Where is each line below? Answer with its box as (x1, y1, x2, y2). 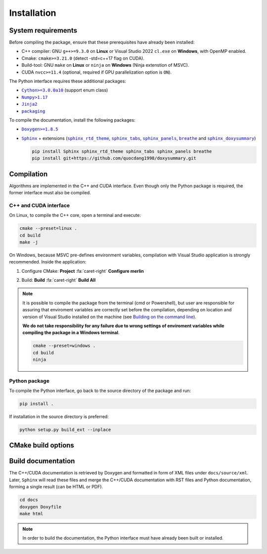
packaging (21, 108, 45, 114)
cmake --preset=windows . (33, 343, 96, 348)
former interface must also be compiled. (9, 190, 91, 196)
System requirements (9, 26, 78, 35)
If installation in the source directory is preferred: (9, 413, 109, 420)
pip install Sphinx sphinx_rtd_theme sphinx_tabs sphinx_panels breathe (32, 148, 212, 154)
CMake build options (9, 441, 74, 450)
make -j (19, 239, 38, 245)
